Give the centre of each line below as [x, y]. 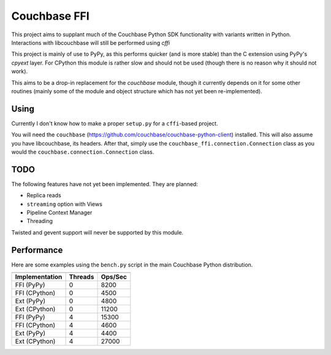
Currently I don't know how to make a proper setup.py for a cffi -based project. [115, 123]
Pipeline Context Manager [59, 213]
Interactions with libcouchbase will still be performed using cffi [91, 42]
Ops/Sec [114, 277]
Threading [40, 221]
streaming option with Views [64, 204]
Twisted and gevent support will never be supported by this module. [97, 232]
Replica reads [44, 195]
